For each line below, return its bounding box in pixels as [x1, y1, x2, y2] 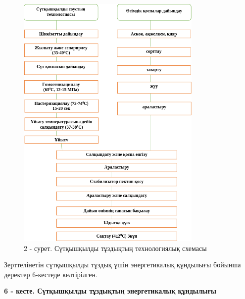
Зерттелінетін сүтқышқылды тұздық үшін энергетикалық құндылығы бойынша [4, 259, 241, 270]
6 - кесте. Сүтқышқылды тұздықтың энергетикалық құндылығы [4, 286, 216, 296]
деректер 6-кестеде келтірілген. [4, 269, 98, 279]
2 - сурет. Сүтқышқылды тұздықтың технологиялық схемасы [24, 243, 207, 253]
